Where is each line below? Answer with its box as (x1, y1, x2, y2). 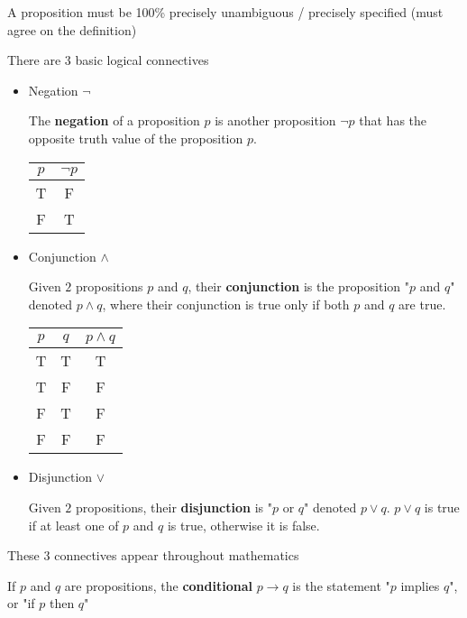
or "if (7, 594, 35, 613)
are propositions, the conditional (64, 576, 252, 595)
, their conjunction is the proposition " (188, 277, 409, 296)
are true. (398, 294, 446, 313)
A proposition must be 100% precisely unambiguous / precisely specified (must (7, 3, 444, 21)
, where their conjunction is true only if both (102, 294, 350, 313)
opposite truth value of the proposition (28, 128, 243, 147)
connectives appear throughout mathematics (54, 546, 299, 565)
